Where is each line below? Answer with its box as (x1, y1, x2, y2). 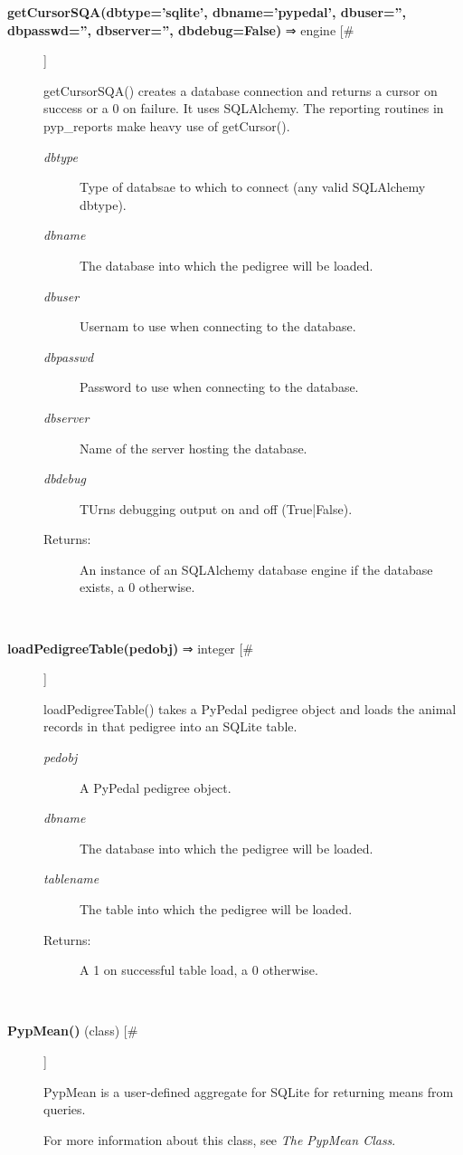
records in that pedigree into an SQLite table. (43, 717, 298, 736)
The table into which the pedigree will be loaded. (80, 900, 353, 918)
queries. (43, 1100, 86, 1119)
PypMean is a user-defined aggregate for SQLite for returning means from (43, 1082, 454, 1101)
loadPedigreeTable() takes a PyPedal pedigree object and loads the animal (43, 699, 457, 718)
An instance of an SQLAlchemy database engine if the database (80, 559, 433, 578)
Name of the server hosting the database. (80, 438, 307, 457)
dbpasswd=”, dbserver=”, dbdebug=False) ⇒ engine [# (7, 20, 354, 39)
